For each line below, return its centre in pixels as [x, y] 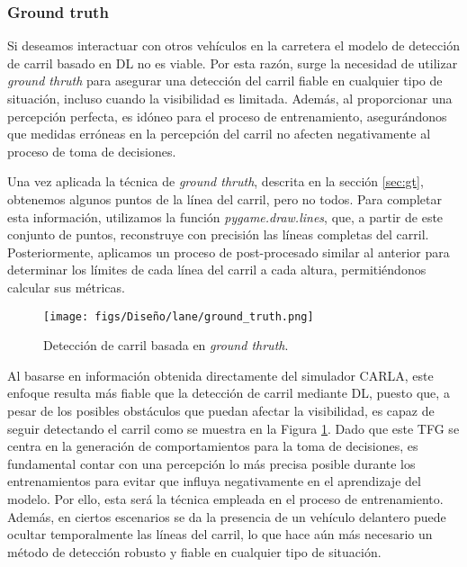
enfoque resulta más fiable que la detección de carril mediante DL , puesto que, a [229, 393]
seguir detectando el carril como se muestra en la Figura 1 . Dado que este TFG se [233, 428]
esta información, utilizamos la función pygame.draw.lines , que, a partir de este [225, 216]
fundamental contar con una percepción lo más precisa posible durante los [211, 463]
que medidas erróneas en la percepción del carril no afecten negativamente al [219, 134]
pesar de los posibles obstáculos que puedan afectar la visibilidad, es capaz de [221, 410]
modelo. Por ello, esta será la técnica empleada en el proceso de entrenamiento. [225, 498]
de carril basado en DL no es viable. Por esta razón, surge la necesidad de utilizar [233, 63]
